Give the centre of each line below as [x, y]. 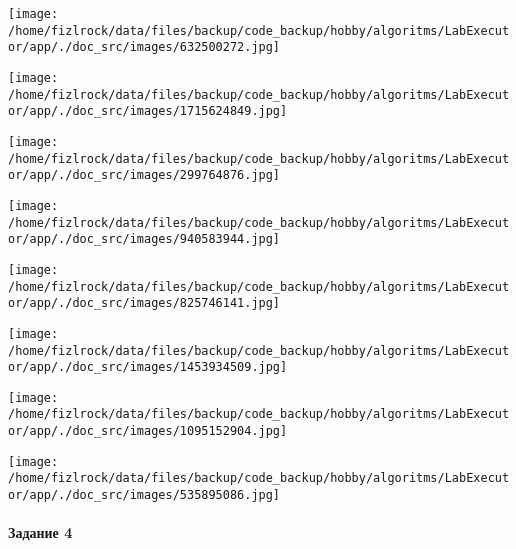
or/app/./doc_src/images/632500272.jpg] [144, 47]
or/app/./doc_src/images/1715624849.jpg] [148, 111]
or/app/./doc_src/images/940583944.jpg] [144, 239]
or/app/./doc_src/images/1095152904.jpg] [148, 431]
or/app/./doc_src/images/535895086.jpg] [144, 495]
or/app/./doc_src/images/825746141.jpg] [144, 303]
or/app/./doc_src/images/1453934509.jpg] [148, 367]
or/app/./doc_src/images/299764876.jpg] [144, 175]
